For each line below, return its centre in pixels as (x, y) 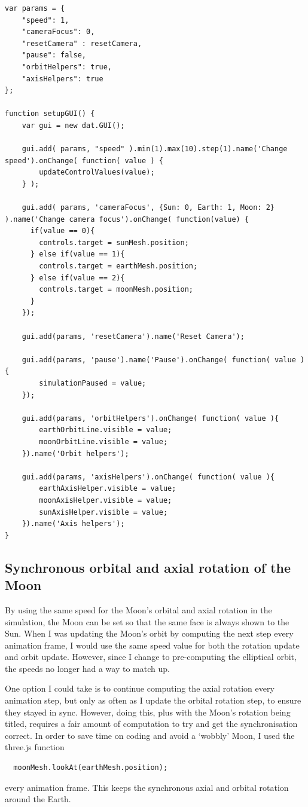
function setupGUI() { (50, 114)
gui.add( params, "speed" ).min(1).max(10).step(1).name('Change (155, 149)
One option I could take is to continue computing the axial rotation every (140, 688)
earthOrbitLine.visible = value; (106, 430)
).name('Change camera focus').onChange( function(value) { (127, 219)
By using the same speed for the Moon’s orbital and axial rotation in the (138, 609)
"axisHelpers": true (62, 79)
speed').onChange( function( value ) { (84, 161)
